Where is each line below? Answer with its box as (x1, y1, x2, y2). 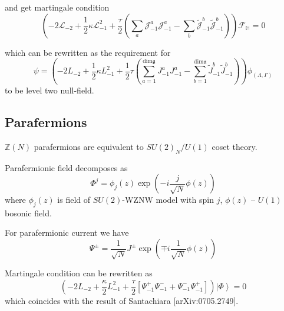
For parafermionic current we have (5, 226, 129, 239)
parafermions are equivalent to (34, 140, 144, 152)
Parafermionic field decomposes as (5, 161, 128, 173)
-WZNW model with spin (122, 193, 214, 206)
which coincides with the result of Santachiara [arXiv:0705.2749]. (5, 294, 239, 306)
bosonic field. (5, 206, 52, 219)
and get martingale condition (5, 1, 110, 13)
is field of (57, 193, 91, 206)
